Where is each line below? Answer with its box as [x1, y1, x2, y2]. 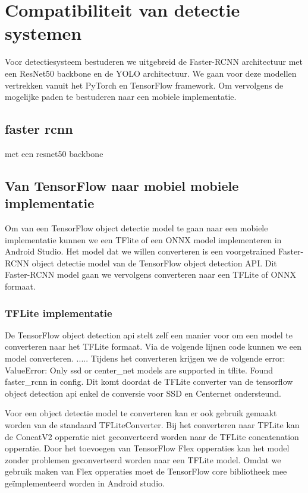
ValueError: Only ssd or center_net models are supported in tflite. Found [5, 363, 273, 376]
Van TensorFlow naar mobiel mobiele [5, 176, 239, 194]
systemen [5, 21, 82, 45]
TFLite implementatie [5, 305, 112, 320]
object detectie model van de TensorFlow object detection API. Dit [32, 256, 277, 269]
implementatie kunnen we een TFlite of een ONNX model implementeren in [5, 233, 282, 246]
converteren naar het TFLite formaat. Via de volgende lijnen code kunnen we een [5, 340, 302, 353]
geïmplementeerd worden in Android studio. [5, 476, 165, 489]
